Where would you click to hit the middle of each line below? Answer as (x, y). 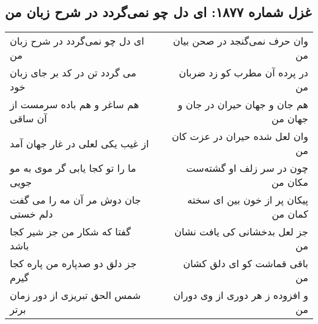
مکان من (290, 182)
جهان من (290, 119)
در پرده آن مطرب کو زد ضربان (243, 73)
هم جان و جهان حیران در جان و (243, 105)
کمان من (290, 214)
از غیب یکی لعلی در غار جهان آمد (79, 143)
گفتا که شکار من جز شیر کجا (70, 232)
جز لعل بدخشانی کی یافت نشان (241, 232)
